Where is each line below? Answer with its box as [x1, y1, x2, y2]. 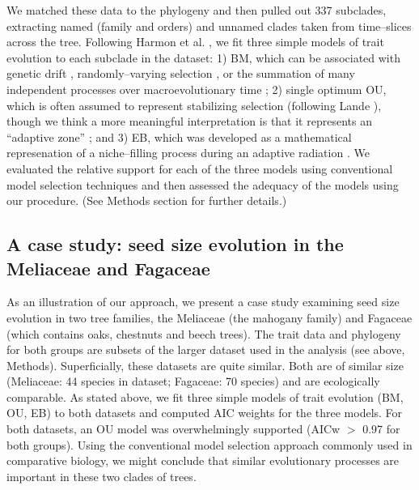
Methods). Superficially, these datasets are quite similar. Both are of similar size [6, 356, 404, 373]
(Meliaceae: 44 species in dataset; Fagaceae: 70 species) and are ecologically [6, 373, 380, 390]
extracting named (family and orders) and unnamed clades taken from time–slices [6, 17, 412, 34]
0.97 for [362, 420, 400, 437]
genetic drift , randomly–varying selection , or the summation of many [6, 65, 355, 82]
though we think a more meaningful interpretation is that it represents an [6, 113, 372, 130]
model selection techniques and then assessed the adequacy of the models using [6, 176, 399, 193]
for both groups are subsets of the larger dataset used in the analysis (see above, [6, 341, 405, 358]
